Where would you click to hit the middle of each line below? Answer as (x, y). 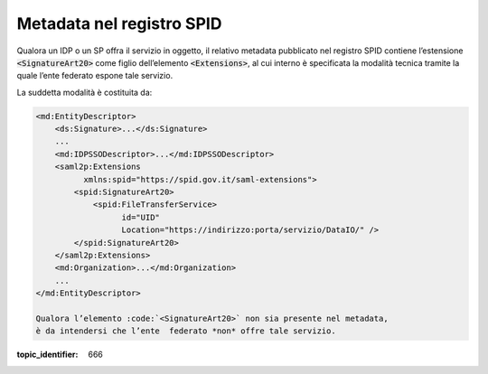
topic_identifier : (47, 355)
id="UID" (141, 217)
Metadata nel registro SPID (119, 23)
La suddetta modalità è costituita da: (84, 92)
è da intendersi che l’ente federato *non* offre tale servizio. (186, 331)
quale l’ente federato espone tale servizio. (95, 76)
